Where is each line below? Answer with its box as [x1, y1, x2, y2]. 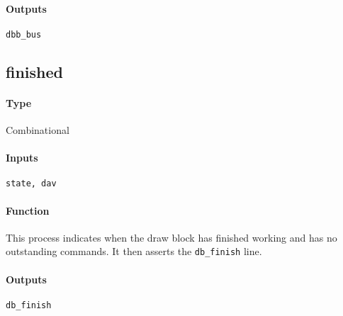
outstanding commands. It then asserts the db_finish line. [6, 244, 262, 259]
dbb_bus [6, 29, 42, 40]
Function [6, 203, 50, 218]
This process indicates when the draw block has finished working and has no [6, 230, 337, 244]
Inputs [6, 150, 38, 165]
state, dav [6, 179, 57, 189]
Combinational [6, 123, 69, 137]
